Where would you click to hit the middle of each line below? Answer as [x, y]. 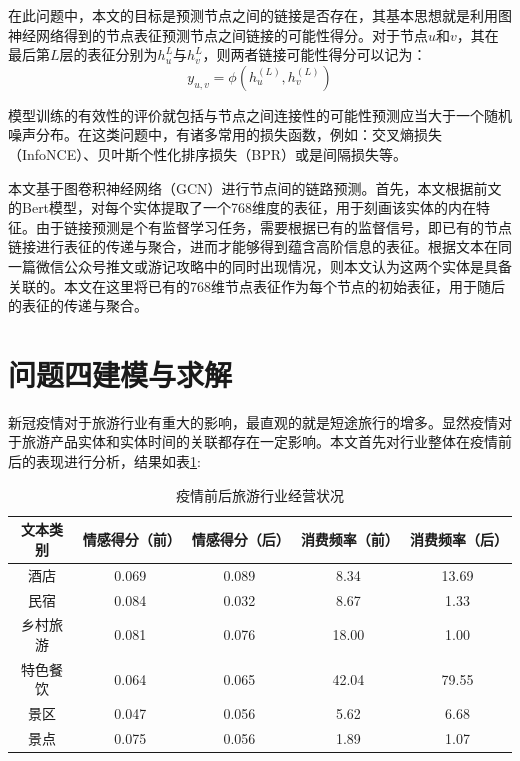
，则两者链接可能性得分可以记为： [314, 54]
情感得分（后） [240, 539]
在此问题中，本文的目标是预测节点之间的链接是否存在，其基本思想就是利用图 [260, 15]
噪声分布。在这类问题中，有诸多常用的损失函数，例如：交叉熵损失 [225, 134]
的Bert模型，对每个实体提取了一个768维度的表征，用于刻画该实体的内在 [242, 207]
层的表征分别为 [108, 54]
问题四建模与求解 [120, 373]
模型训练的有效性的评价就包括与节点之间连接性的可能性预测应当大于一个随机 [260, 114]
